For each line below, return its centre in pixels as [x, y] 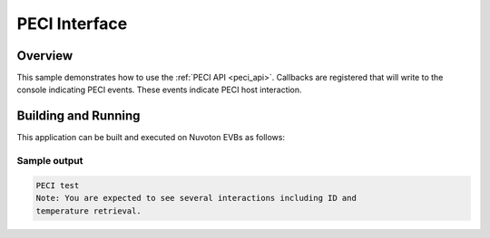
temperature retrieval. [89, 211]
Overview [45, 56]
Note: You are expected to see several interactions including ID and [196, 198]
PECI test [58, 185]
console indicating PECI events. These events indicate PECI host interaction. [160, 90]
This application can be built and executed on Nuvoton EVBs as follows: [151, 138]
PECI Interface [72, 24]
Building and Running [78, 116]
